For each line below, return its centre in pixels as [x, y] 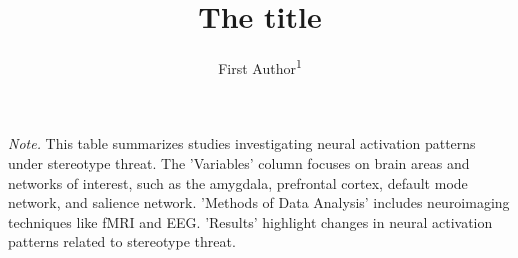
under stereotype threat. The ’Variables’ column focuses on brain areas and [239, 162]
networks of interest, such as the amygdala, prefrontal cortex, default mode [238, 182]
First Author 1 [260, 66]
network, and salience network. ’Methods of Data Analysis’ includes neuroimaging [259, 202]
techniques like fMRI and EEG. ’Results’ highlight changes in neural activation [250, 221]
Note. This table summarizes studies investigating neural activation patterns [242, 143]
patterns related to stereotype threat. [122, 241]
